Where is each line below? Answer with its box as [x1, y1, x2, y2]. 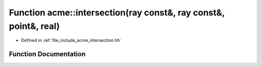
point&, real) [9, 21, 60, 31]
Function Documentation [9, 50, 86, 58]
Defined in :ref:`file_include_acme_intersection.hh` [21, 38, 121, 43]
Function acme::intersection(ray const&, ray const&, [9, 7, 225, 18]
